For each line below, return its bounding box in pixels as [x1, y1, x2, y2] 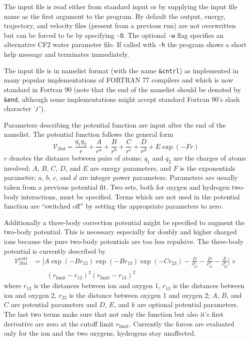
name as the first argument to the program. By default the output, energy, [4, 11, 226, 21]
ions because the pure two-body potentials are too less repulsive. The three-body [4, 236, 244, 246]
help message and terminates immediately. [4, 49, 129, 59]
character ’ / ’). [4, 103, 46, 114]
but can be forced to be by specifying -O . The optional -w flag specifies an [4, 30, 224, 40]
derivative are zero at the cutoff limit [4, 318, 114, 328]
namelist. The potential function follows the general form [4, 129, 173, 139]
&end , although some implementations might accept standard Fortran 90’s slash [4, 94, 240, 104]
